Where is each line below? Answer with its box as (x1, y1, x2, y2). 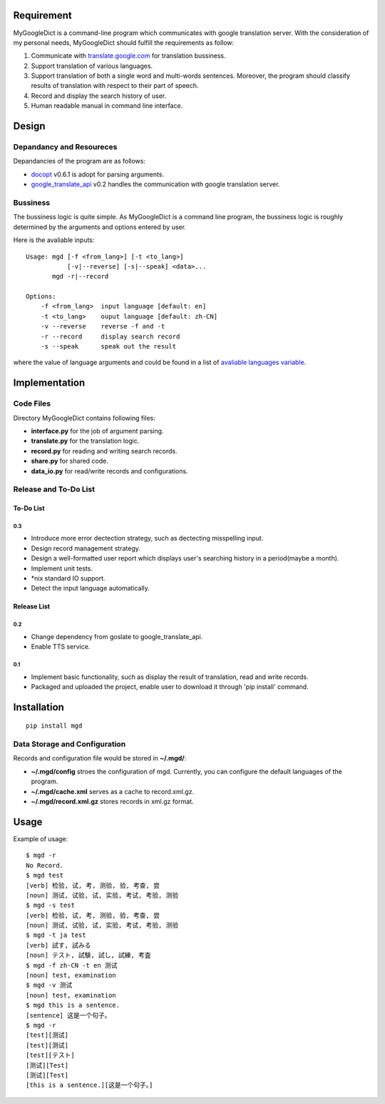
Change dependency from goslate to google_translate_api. (31, 632, 203, 641)
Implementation (13, 377, 86, 389)
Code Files (13, 398, 51, 408)
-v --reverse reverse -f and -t (40, 322, 165, 331)
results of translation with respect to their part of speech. (31, 81, 199, 90)
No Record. (26, 861, 64, 869)
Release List (13, 602, 50, 611)
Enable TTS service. (31, 643, 91, 651)
